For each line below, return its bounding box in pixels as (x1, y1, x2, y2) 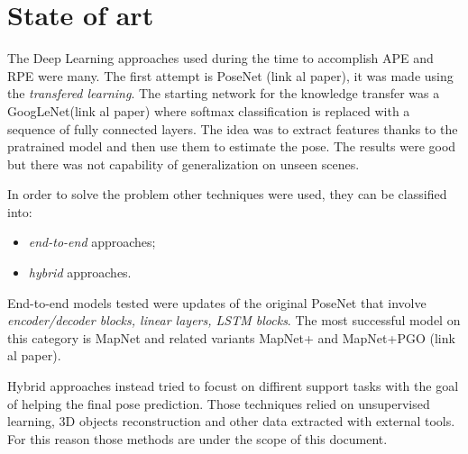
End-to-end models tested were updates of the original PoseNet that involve (7, 293, 427, 312)
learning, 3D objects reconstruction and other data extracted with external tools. (7, 412, 455, 431)
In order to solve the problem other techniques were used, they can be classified (7, 185, 447, 204)
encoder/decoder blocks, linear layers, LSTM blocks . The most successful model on (7, 311, 461, 330)
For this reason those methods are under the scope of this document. (7, 429, 388, 448)
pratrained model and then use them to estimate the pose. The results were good (7, 137, 456, 156)
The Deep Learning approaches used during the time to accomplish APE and (7, 49, 434, 68)
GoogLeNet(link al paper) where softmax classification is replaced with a (7, 101, 410, 120)
